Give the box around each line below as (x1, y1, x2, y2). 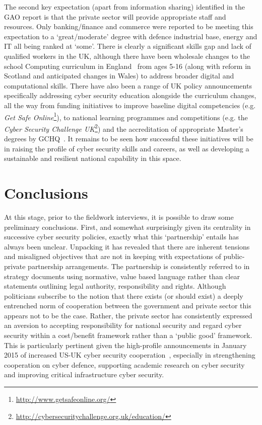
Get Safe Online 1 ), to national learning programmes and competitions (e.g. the (4, 110, 248, 122)
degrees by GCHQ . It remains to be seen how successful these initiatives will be (4, 133, 253, 144)
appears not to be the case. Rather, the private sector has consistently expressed (4, 310, 252, 320)
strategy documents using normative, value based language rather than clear (4, 271, 240, 281)
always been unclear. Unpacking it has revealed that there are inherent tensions (4, 241, 250, 251)
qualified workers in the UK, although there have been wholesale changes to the (4, 50, 250, 61)
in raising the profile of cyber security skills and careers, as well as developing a (4, 143, 249, 153)
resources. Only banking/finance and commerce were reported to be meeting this (4, 21, 253, 32)
